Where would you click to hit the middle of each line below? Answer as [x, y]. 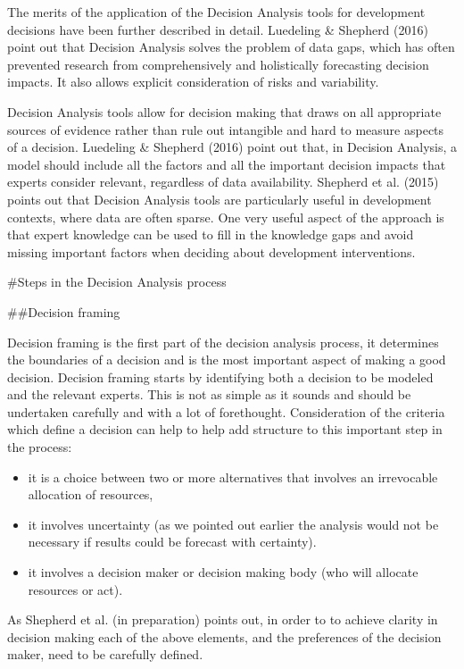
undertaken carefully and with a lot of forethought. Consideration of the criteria [226, 411]
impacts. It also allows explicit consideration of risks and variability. [193, 82]
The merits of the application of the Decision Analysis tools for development [216, 12]
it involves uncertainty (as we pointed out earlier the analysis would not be [233, 524]
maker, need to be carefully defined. [105, 654]
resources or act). [75, 589]
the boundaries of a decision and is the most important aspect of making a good [227, 360]
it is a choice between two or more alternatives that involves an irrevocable [233, 477]
